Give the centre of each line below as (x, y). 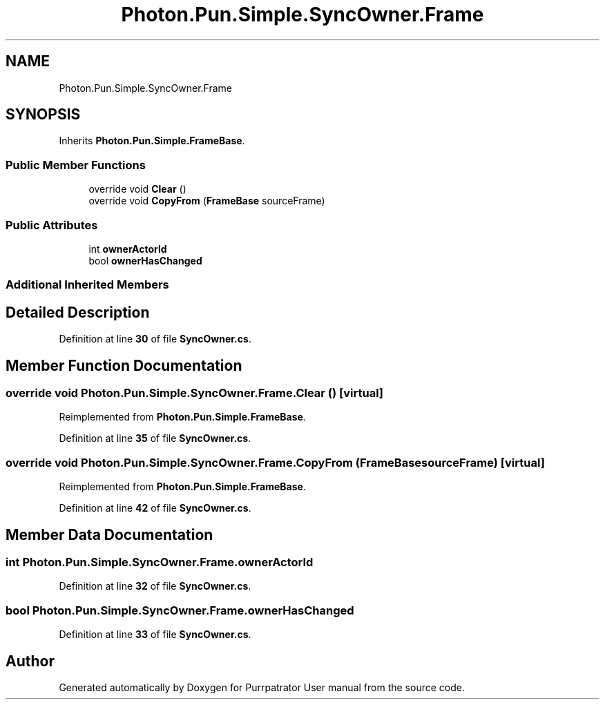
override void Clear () (137, 189)
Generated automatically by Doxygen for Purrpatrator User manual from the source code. (262, 687)
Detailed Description (78, 312)
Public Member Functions (76, 165)
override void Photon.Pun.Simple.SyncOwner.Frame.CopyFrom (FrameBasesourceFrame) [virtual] (275, 462)
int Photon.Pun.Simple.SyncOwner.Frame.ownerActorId (160, 562)
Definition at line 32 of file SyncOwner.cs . (155, 586)
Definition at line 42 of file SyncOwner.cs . (155, 508)
